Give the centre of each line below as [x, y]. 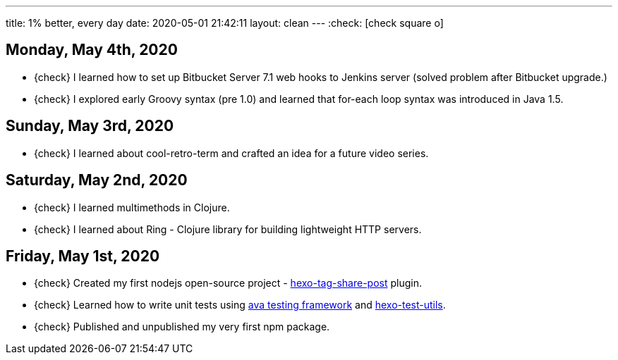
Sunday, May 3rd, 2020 [90, 126]
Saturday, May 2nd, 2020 [97, 180]
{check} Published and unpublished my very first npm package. [182, 327]
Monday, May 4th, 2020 [92, 50]
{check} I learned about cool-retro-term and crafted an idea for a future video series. [231, 153]
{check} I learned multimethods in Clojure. [132, 207]
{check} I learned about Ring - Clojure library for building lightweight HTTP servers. [228, 229]
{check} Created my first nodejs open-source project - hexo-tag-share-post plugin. [228, 283]
